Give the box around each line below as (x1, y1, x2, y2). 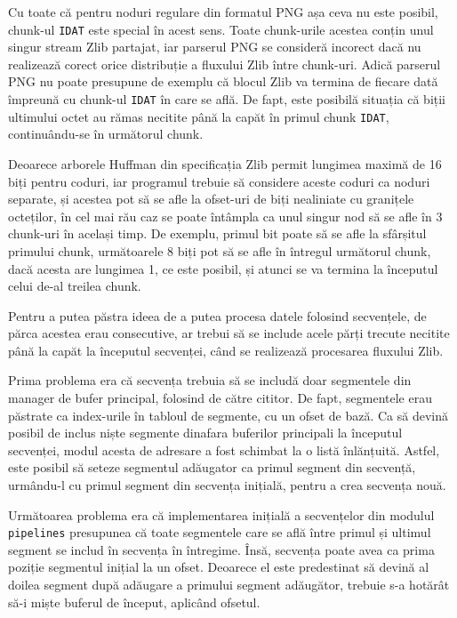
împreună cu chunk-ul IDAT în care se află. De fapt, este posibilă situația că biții (8, 90, 446, 108)
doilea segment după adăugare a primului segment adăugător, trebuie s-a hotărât (8, 575, 450, 594)
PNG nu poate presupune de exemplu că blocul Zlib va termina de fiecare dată (8, 72, 438, 91)
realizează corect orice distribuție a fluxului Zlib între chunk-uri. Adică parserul (8, 54, 441, 73)
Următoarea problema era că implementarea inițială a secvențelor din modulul (8, 505, 435, 524)
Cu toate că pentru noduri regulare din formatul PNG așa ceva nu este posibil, (8, 3, 438, 20)
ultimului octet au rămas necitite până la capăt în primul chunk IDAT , (8, 107, 389, 125)
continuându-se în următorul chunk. (8, 124, 204, 143)
